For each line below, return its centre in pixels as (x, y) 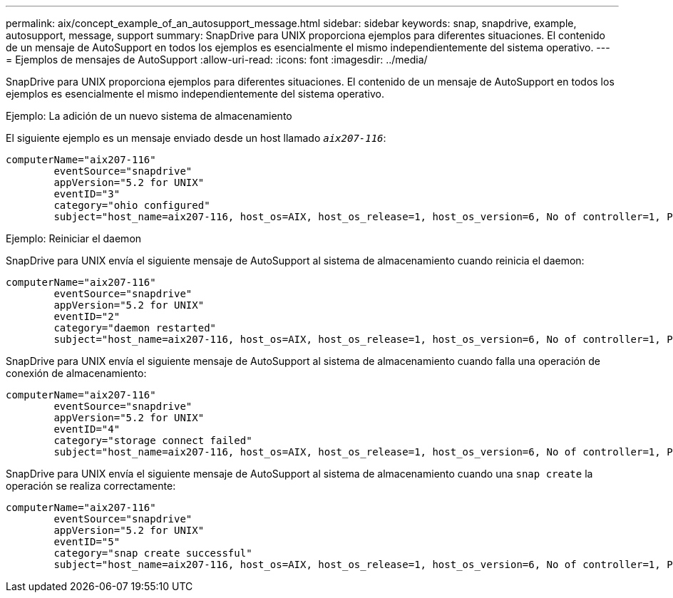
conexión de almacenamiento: (76, 373)
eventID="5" (87, 542)
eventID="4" (87, 429)
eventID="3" (87, 194)
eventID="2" (87, 316)
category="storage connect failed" (153, 440)
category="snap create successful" (153, 553)
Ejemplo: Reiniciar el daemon (74, 238)
